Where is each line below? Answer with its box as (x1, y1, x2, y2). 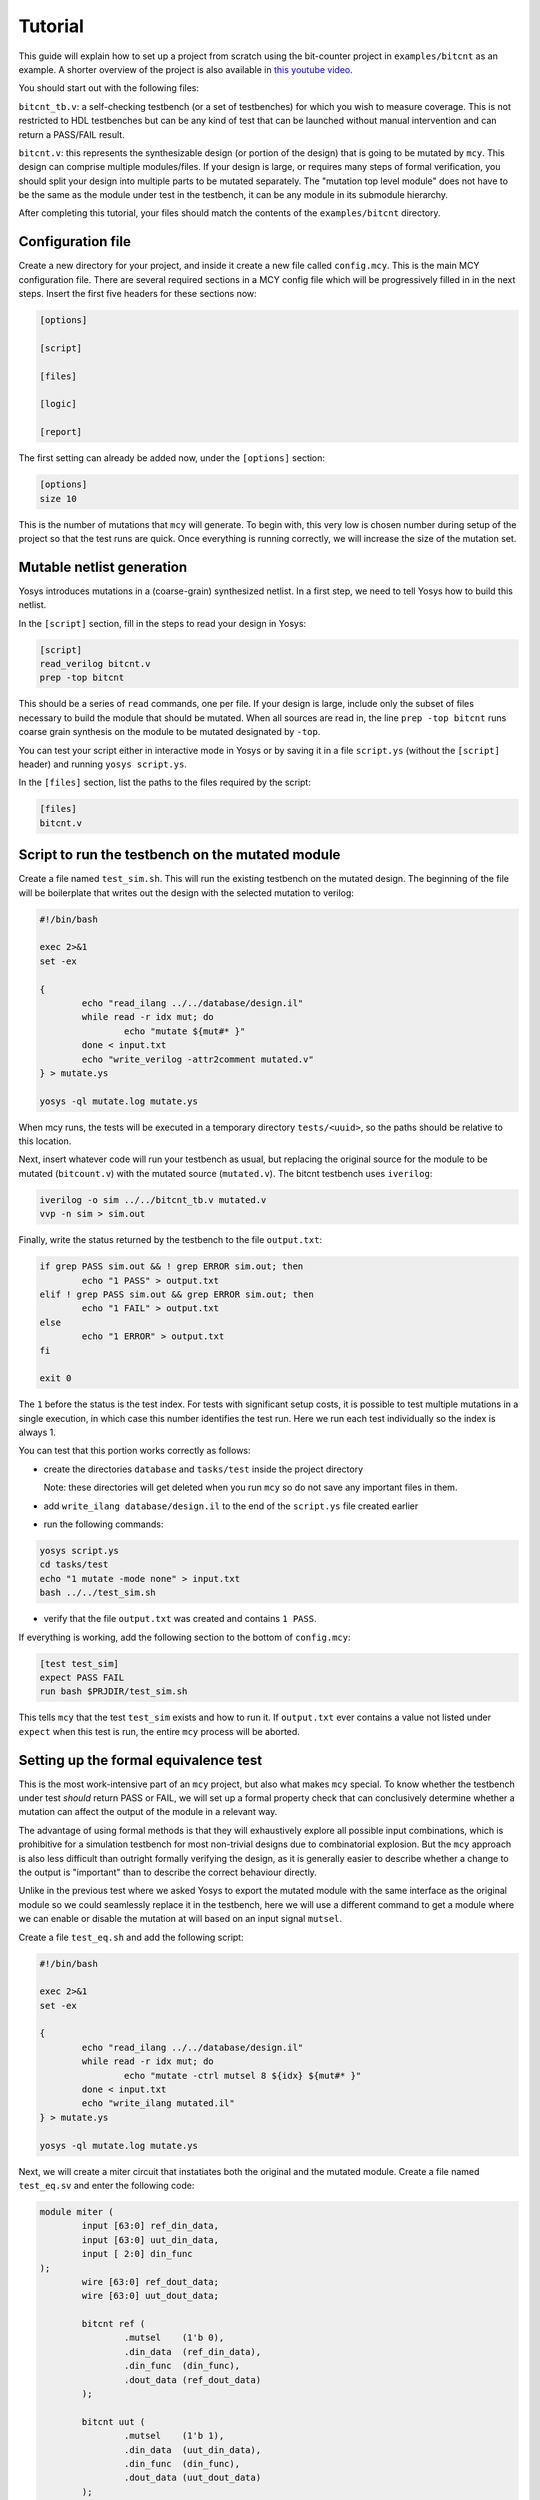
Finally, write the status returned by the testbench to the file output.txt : (18, 1234, 323, 1246)
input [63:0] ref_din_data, (81, 2220, 220, 2232)
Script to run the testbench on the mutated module (18, 846, 341, 864)
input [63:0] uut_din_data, (81, 2234, 220, 2245)
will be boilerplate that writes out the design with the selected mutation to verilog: (18, 886, 355, 899)
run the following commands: (43, 1518, 164, 1530)
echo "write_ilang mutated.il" (81, 2098, 235, 2109)
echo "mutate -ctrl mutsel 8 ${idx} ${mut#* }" (123, 2070, 362, 2081)
